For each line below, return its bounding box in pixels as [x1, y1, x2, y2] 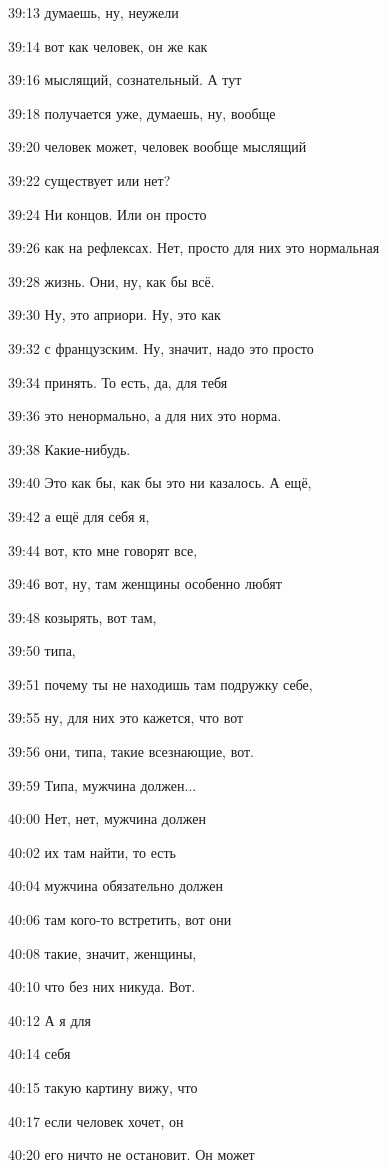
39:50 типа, [8, 640, 76, 661]
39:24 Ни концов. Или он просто [8, 203, 207, 224]
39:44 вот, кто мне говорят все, [8, 539, 198, 560]
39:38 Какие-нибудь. [8, 438, 131, 459]
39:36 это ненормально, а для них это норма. [8, 405, 282, 426]
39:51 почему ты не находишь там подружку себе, [8, 673, 313, 694]
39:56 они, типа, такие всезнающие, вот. [8, 741, 255, 762]
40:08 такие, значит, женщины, [8, 942, 197, 963]
